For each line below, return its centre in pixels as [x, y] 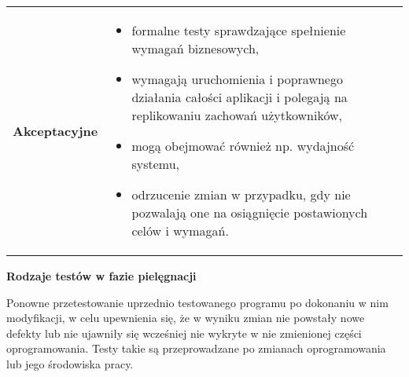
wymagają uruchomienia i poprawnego [237, 79]
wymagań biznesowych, [195, 48]
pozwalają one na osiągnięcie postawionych [250, 212]
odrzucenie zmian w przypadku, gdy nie [241, 194]
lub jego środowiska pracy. [70, 363]
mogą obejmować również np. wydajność [243, 146]
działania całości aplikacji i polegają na [240, 97]
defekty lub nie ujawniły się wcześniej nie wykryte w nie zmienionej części [184, 333]
